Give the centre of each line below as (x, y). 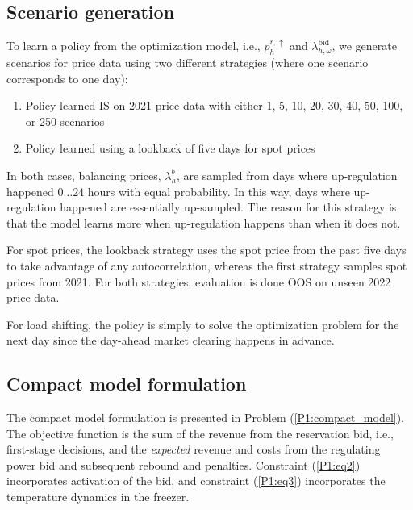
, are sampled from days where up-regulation (287, 175)
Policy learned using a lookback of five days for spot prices (170, 148)
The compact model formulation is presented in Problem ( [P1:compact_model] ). (206, 418)
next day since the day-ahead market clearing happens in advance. (171, 340)
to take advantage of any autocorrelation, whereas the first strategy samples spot (207, 265)
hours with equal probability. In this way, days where (219, 191)
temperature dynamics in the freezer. (98, 497)
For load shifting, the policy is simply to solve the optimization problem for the (203, 324)
